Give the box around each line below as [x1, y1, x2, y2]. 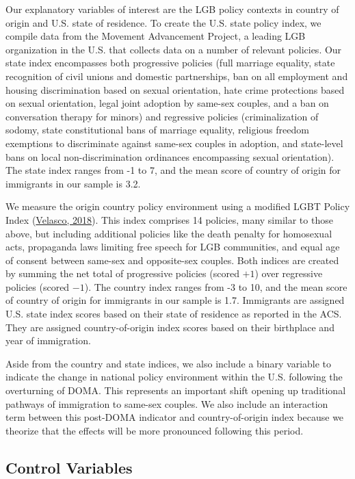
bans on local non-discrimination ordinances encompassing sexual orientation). [5, 149, 334, 164]
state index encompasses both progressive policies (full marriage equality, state [5, 55, 335, 70]
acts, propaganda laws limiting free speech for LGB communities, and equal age [5, 239, 340, 254]
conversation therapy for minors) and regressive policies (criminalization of [5, 109, 319, 123]
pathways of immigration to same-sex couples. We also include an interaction [5, 396, 328, 411]
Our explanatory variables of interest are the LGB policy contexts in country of [5, 2, 339, 16]
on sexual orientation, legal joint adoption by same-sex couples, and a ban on [5, 96, 329, 110]
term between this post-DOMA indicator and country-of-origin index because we [5, 410, 344, 424]
